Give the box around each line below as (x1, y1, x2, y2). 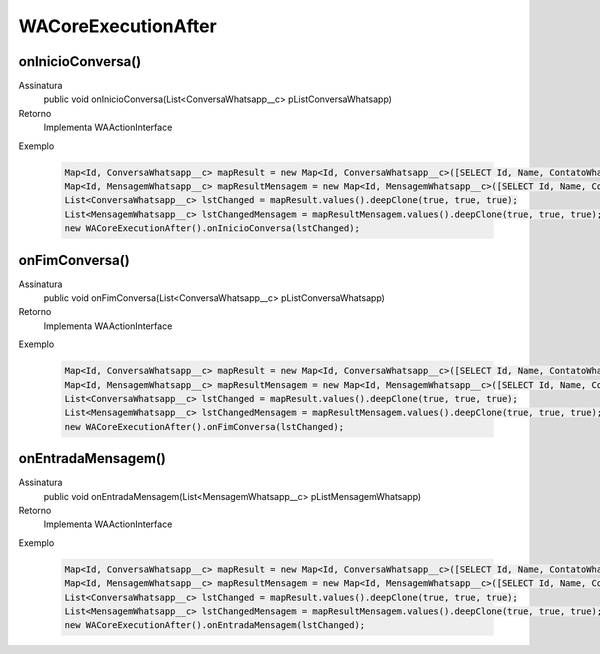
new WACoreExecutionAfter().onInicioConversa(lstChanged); (64, 223, 360, 234)
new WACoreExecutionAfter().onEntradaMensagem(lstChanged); (64, 620, 366, 631)
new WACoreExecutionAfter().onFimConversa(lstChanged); (64, 421, 345, 432)
